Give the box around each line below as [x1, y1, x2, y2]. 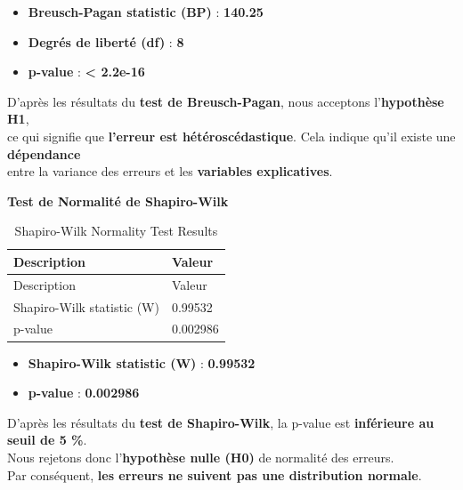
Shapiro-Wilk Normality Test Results [14, 221, 218, 240]
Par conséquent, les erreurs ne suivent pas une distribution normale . [7, 465, 422, 484]
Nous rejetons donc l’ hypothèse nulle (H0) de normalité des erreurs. [7, 447, 394, 466]
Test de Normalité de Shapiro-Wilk [7, 191, 229, 210]
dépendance [7, 144, 81, 163]
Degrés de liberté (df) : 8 [28, 32, 184, 51]
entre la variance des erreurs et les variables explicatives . [7, 162, 333, 181]
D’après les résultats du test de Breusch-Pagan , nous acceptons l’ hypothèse [7, 92, 444, 110]
